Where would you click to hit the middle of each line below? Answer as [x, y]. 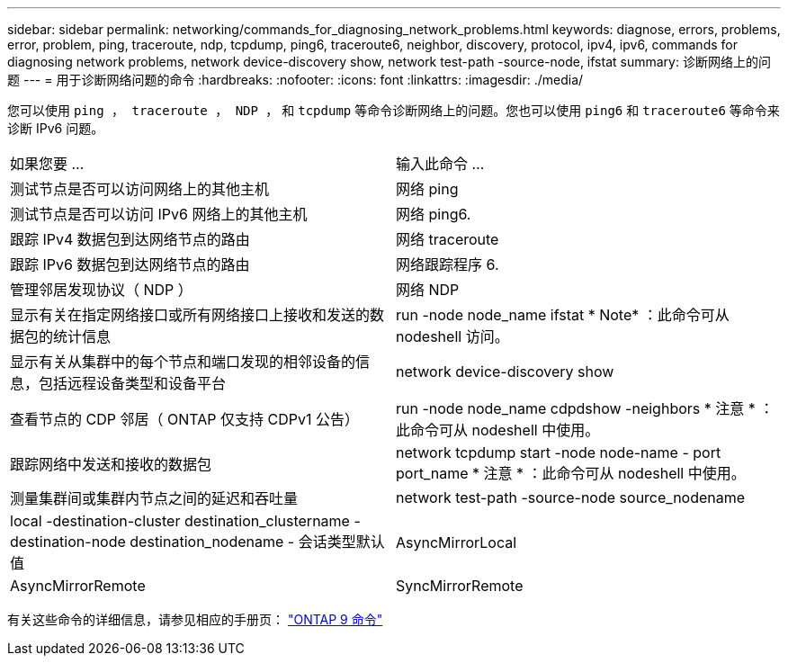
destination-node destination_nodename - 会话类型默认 [197, 542]
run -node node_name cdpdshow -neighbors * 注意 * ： [585, 408]
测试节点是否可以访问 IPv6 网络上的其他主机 [159, 214]
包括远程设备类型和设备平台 [133, 383]
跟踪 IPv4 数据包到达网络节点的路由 [130, 239]
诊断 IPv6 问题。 [56, 128]
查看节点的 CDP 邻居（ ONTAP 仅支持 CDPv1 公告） [184, 419]
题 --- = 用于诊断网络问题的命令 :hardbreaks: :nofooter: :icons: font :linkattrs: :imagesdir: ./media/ [295, 80]
